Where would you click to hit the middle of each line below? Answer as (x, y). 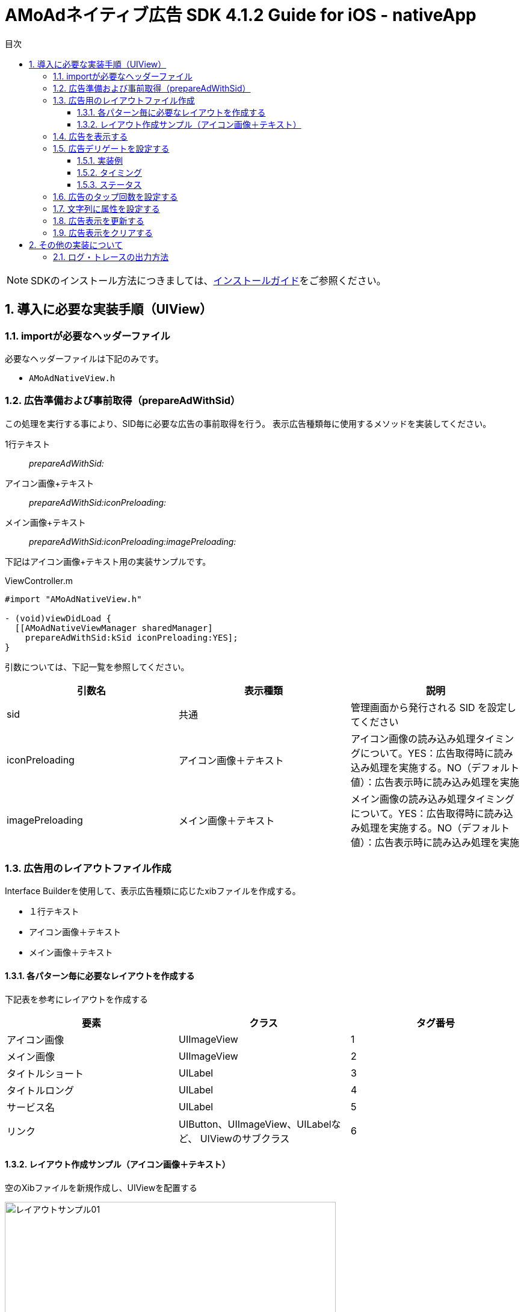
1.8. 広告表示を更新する (99, 220)
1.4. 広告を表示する (91, 136)
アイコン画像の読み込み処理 (413, 738)
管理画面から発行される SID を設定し (433, 707)
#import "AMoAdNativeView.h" (73, 599)
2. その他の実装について (76, 244)
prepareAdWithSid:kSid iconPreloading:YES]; (131, 637)
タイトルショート (45, 1073)
